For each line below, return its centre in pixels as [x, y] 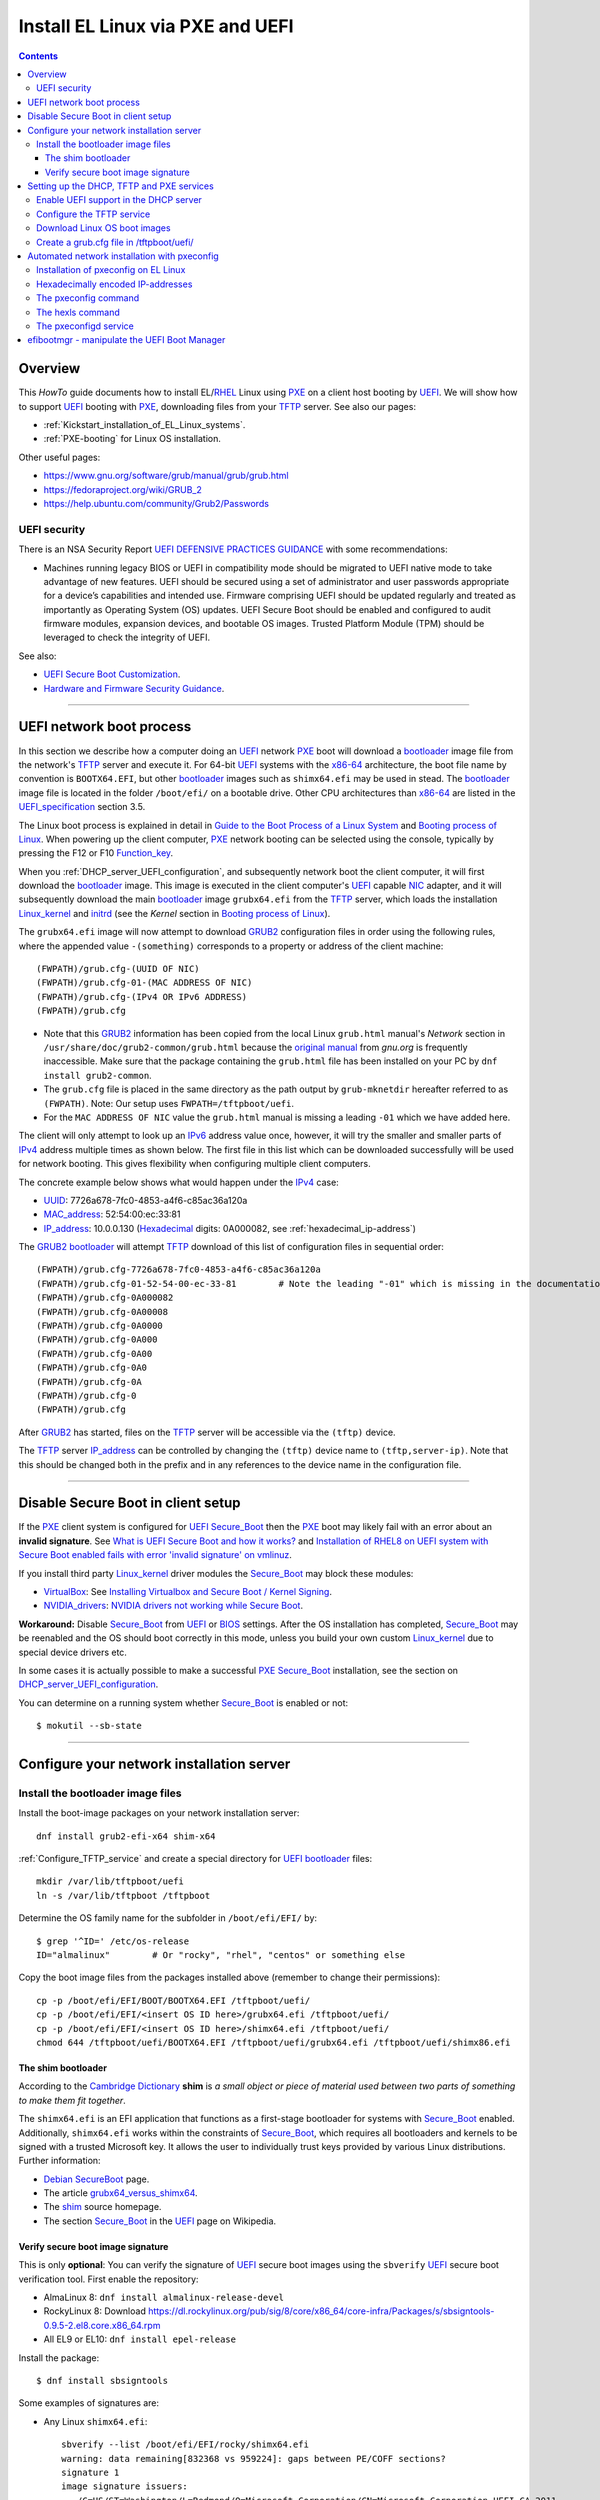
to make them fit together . [72, 2100]
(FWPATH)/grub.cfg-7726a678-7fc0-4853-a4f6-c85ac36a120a [179, 1269]
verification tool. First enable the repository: [108, 2279]
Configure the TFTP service [93, 214]
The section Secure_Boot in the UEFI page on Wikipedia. [160, 2221]
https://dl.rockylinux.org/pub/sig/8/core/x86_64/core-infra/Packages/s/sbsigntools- [321, 2311]
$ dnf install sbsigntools [102, 2380]
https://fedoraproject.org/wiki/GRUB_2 [122, 489]
